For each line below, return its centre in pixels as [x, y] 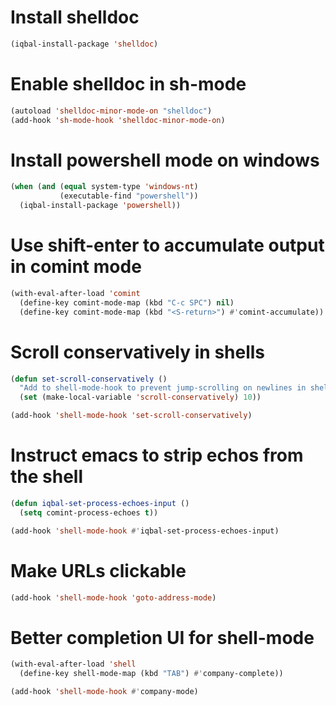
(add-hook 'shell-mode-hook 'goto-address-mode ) [113, 597]
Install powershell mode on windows [165, 160]
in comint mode [76, 267]
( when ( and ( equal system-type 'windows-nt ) [104, 187]
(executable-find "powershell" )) [129, 196]
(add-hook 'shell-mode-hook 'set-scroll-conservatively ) [131, 416]
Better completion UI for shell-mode [162, 637]
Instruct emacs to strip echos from [157, 455]
